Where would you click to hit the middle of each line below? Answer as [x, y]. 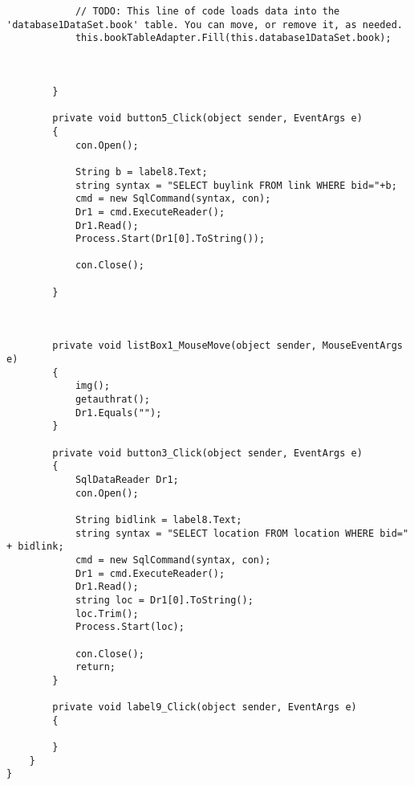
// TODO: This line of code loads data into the [207, 11]
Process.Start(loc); [130, 627]
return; [95, 667]
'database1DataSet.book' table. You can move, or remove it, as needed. [205, 25]
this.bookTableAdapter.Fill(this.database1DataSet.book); [233, 38]
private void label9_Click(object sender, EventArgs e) [205, 707]
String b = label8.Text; [141, 172]
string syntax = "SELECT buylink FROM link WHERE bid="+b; [236, 185]
